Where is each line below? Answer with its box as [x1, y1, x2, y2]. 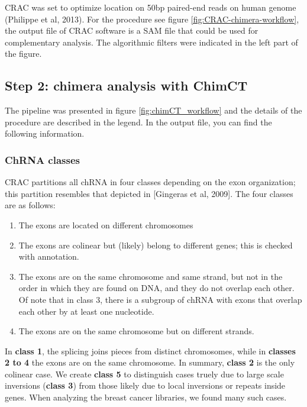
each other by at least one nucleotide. [18, 305, 154, 317]
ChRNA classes [5, 152, 80, 167]
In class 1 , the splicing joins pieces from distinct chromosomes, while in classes [5, 344, 296, 357]
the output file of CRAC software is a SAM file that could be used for [5, 24, 258, 37]
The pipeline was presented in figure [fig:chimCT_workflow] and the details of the [5, 104, 302, 117]
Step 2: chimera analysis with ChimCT [5, 76, 248, 95]
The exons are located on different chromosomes [18, 218, 193, 231]
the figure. [5, 47, 42, 60]
